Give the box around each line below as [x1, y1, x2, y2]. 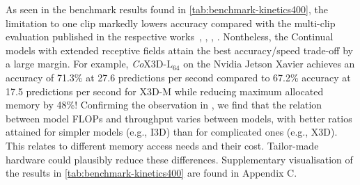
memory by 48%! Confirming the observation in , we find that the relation [6, 97, 322, 112]
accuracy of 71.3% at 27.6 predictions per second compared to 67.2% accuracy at [6, 70, 351, 84]
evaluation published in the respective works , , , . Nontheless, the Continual [6, 29, 334, 44]
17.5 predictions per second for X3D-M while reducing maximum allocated [6, 83, 324, 98]
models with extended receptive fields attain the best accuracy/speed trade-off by [6, 42, 353, 57]
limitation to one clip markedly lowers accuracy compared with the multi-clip [6, 15, 336, 30]
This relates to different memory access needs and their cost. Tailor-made [6, 138, 319, 152]
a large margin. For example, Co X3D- [6, 56, 167, 71]
